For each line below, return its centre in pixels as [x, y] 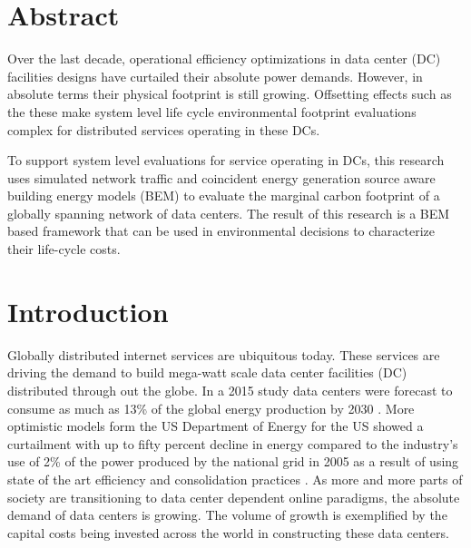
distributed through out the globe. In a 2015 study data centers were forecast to [230, 390]
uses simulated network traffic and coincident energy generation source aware [221, 177]
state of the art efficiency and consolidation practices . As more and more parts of [235, 479]
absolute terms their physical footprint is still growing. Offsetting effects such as [230, 94]
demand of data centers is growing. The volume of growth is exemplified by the [227, 515]
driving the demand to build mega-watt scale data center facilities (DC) [207, 372]
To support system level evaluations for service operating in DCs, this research [226, 160]
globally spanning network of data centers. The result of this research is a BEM [229, 213]
